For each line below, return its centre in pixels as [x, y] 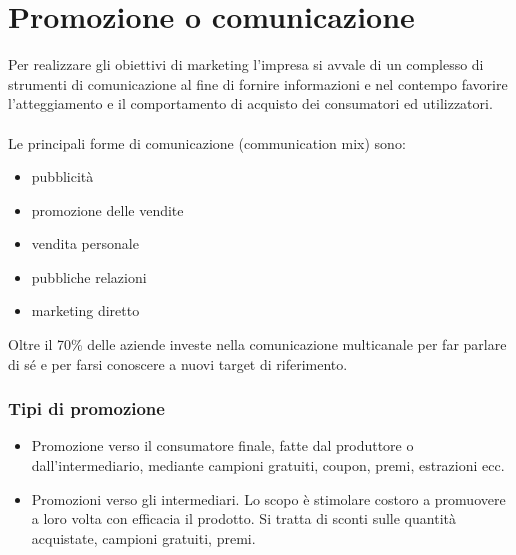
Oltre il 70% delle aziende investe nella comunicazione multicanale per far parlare [257, 344]
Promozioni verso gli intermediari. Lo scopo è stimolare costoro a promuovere [268, 498]
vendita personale [85, 243]
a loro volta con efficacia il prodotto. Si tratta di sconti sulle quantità [243, 518]
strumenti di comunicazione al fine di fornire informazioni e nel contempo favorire [258, 83]
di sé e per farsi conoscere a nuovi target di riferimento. [178, 363]
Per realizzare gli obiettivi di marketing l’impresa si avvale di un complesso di [246, 64]
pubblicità [62, 176]
